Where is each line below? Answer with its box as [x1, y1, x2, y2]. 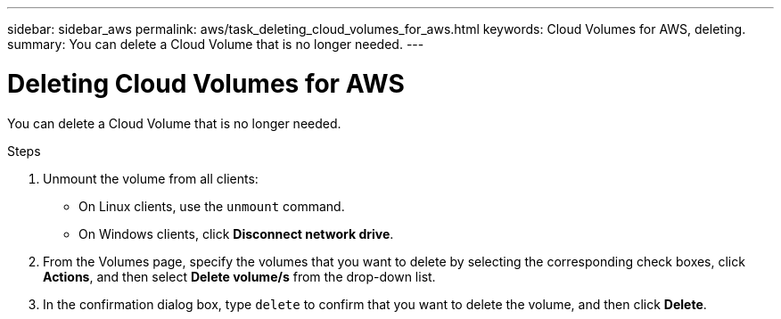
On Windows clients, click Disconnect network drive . [78, 225, 394, 241]
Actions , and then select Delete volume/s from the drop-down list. [43, 268, 436, 284]
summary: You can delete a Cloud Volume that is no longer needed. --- [7, 37, 424, 52]
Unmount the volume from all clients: [43, 170, 259, 186]
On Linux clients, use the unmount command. [78, 198, 345, 214]
